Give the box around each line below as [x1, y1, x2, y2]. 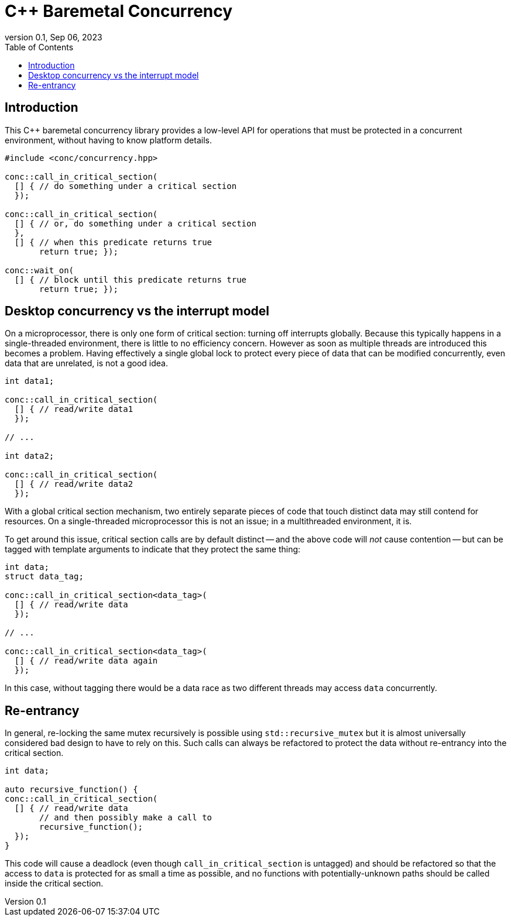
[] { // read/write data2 [14, 479, 133, 489]
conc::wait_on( [5, 265, 74, 275]
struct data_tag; [5, 572, 84, 582]
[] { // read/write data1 [14, 404, 133, 414]
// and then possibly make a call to [39, 813, 212, 823]
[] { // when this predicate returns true [14, 237, 212, 247]
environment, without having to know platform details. [5, 135, 212, 145]
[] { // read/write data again [14, 656, 158, 666]
